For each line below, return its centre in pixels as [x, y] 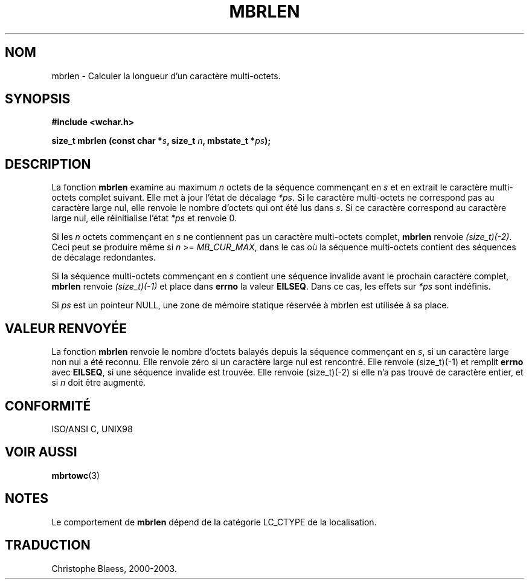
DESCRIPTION [48, 164]
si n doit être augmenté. [99, 383]
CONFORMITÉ [48, 406]
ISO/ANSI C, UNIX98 [92, 429]
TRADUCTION [48, 545]
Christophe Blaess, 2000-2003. [114, 568]
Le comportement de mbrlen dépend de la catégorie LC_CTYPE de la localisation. [214, 522]
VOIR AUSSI [41, 452]
